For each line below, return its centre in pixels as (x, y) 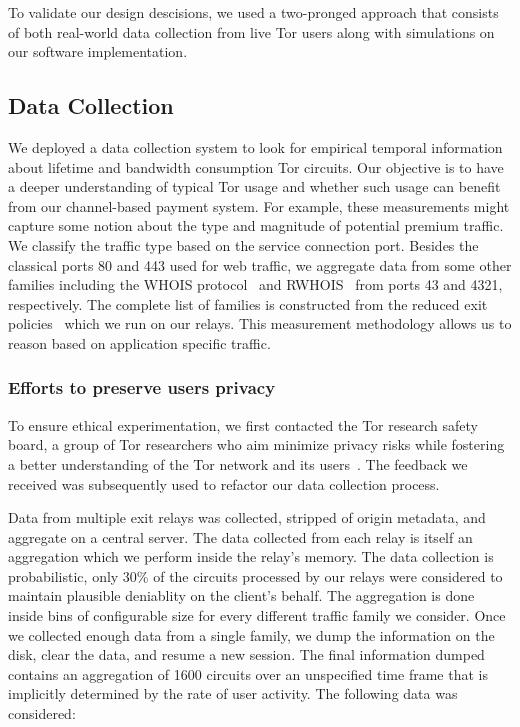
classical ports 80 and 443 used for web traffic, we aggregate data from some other (260, 264)
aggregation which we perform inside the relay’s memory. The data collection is (251, 556)
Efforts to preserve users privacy (142, 387)
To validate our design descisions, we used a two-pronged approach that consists (253, 12)
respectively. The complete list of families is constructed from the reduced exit (248, 303)
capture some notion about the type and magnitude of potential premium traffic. (256, 225)
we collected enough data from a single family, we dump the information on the (251, 634)
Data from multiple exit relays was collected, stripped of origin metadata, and (247, 517)
